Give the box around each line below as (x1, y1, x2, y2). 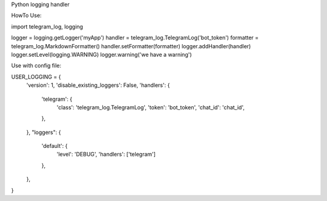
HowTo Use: (11, 12, 42, 19)
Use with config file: (11, 62, 62, 69)
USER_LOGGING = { (11, 73, 61, 80)
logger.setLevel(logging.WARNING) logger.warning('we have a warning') (11, 51, 192, 58)
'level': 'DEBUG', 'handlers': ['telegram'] (56, 151, 156, 158)
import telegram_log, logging (11, 23, 84, 30)
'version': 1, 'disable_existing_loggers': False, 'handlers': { (26, 81, 170, 89)
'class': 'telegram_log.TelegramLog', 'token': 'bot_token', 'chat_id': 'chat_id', (56, 103, 245, 111)
